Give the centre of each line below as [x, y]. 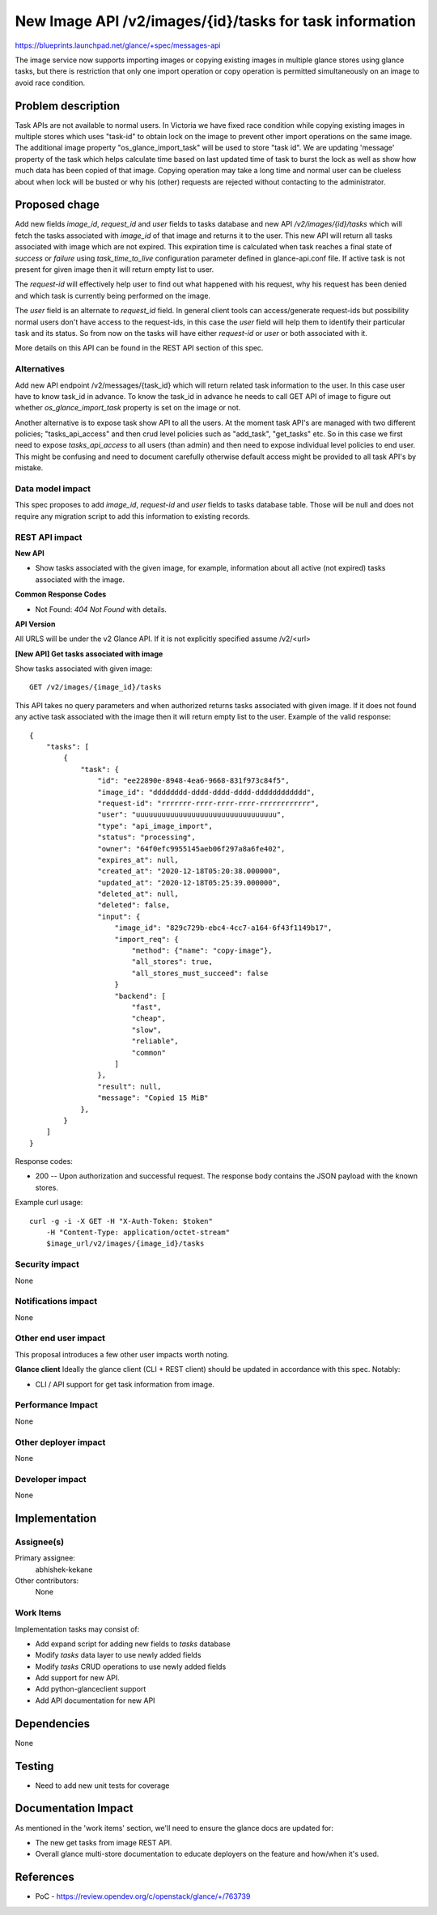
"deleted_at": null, [138, 894]
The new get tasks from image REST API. [104, 1842]
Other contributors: [47, 1580]
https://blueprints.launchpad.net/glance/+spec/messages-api [118, 45]
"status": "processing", [146, 837]
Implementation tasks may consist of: [77, 1629]
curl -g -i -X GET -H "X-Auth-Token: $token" [121, 1221]
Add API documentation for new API [95, 1701]
